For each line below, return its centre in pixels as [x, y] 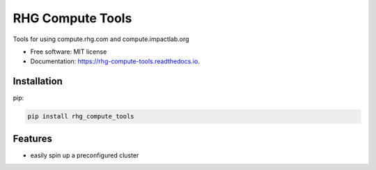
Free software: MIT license [69, 52]
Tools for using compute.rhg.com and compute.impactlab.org [101, 39]
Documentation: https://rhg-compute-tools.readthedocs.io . [115, 61]
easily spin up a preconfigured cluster [85, 155]
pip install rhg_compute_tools [81, 116]
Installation [38, 81]
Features [32, 138]
